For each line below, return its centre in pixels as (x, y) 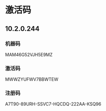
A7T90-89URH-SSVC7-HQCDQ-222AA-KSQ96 (53, 104)
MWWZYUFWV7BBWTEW (32, 79)
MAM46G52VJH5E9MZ (29, 54)
